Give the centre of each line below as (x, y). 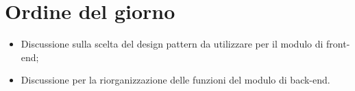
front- (338, 44)
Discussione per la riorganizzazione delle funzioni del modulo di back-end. (175, 80)
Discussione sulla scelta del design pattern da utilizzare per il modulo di (172, 44)
